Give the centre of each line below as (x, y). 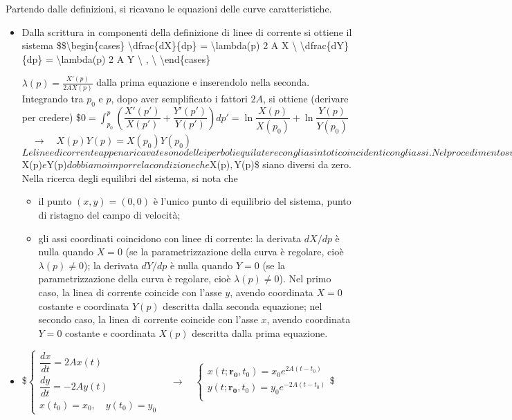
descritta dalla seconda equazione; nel (243, 305)
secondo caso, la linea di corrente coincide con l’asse (148, 319)
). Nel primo (305, 279)
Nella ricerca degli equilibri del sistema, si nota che (130, 177)
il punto (55, 201)
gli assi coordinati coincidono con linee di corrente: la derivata (170, 238)
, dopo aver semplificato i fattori (179, 99)
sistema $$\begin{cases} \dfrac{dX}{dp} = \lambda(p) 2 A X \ (159, 45)
